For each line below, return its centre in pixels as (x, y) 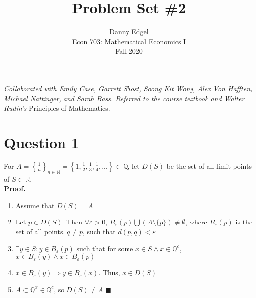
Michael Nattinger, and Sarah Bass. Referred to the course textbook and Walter (124, 98)
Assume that (35, 205)
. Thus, (109, 272)
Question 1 (42, 142)
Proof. (15, 188)
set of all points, (40, 231)
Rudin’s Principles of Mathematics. (57, 108)
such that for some (105, 248)
